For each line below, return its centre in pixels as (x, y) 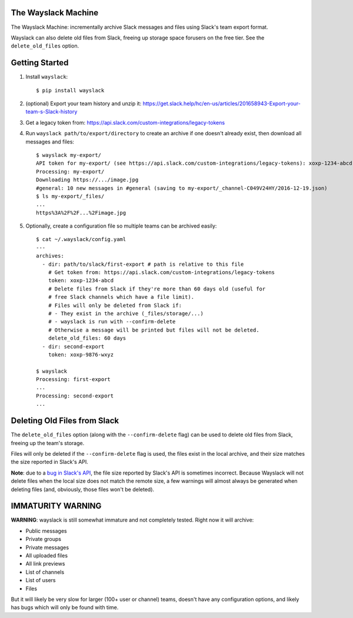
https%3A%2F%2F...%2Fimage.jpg (81, 213)
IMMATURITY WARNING (56, 506)
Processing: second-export (75, 396)
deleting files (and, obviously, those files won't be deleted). (83, 489)
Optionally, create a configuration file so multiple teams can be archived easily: (121, 226)
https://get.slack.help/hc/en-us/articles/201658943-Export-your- (222, 103)
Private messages (47, 547)
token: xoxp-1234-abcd (81, 280)
